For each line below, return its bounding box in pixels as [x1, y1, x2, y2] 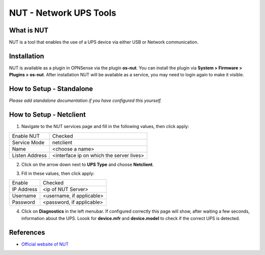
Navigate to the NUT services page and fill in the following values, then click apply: [21, 124, 189, 129]
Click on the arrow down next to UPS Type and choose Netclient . [21, 161, 154, 167]
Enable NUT [12, 132, 40, 139]
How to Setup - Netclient [9, 111, 86, 119]
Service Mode [12, 139, 45, 146]
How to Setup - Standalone [9, 85, 93, 93]
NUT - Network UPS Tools [9, 7, 116, 18]
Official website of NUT [21, 241, 69, 247]
